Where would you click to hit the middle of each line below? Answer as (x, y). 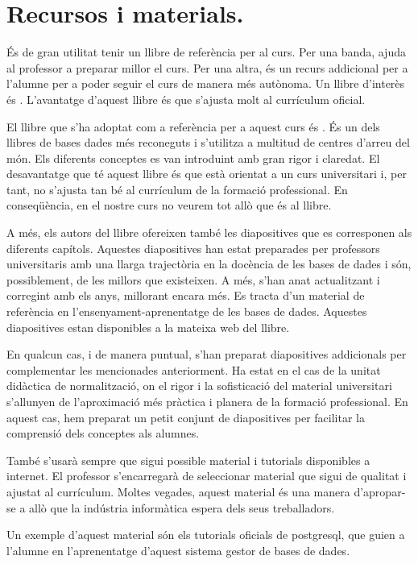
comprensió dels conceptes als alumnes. (103, 433)
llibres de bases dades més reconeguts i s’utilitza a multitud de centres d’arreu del (208, 142)
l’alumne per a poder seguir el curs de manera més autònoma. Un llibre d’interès (206, 83)
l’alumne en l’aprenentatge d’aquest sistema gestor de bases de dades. (178, 550)
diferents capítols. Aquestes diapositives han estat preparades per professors (193, 248)
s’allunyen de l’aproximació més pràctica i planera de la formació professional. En (207, 401)
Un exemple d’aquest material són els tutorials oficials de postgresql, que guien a (206, 535)
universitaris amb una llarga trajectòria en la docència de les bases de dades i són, (209, 264)
